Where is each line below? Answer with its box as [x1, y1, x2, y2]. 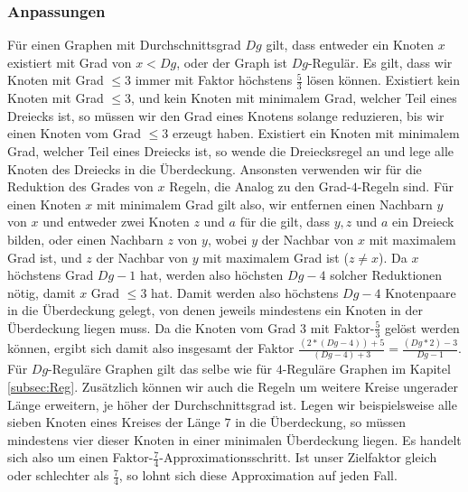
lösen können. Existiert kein [306, 70, 460, 89]
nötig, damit [7, 283, 76, 302]
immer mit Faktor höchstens [135, 70, 293, 89]
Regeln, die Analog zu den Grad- [169, 177, 351, 196]
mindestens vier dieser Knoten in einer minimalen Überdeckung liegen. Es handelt [7, 430, 462, 449]
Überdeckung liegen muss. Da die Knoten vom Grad [7, 318, 296, 337]
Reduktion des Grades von [7, 177, 154, 196]
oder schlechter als [7, 466, 109, 485]
